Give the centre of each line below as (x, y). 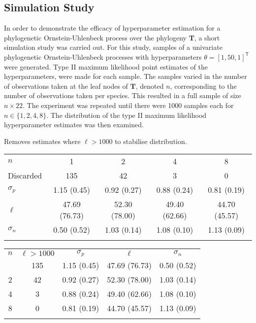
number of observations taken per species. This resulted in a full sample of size (123, 95)
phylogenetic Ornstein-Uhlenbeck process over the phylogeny (95, 37)
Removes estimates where (42, 141)
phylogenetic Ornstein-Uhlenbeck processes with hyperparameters (103, 56)
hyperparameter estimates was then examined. (74, 125)
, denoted (150, 86)
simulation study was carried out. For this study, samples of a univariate (113, 47)
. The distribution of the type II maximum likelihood (127, 115)
